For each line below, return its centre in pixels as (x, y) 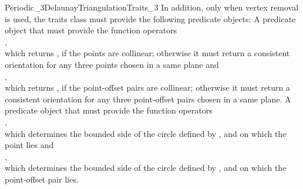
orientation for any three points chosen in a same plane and (112, 64)
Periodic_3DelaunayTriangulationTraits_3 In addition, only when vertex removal (152, 7)
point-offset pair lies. (42, 179)
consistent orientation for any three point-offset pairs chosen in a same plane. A (148, 99)
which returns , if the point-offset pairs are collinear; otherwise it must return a (148, 87)
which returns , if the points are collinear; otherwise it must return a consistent (147, 53)
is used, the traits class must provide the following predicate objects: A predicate (150, 18)
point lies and (29, 145)
